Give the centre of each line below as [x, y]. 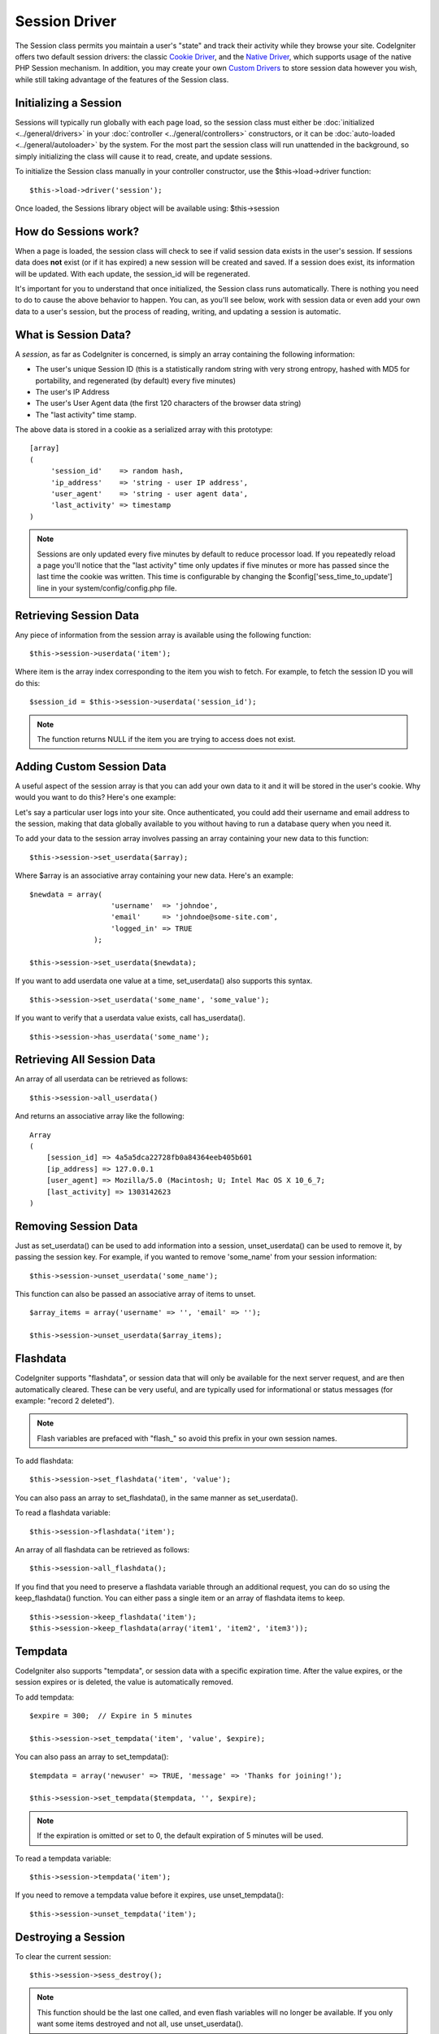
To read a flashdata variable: [63, 1512]
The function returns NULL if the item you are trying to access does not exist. [166, 740]
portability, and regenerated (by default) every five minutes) [135, 380]
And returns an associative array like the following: [100, 1116]
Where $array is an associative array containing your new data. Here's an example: [154, 875]
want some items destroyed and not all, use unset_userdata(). [140, 2024]
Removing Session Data [76, 1226]
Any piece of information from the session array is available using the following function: [163, 635]
